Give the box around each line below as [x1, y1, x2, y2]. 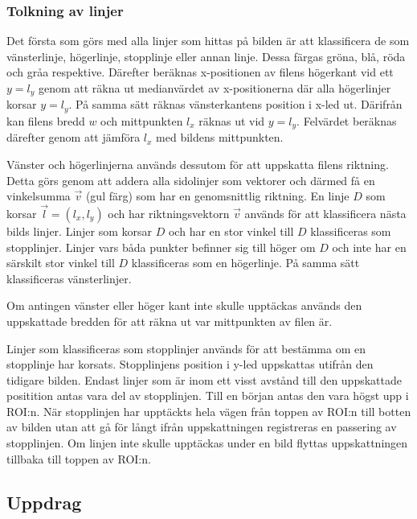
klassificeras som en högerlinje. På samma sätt [131, 254, 360, 271]
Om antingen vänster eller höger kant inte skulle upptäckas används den [6, 297, 362, 314]
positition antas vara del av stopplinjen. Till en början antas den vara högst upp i [6, 387, 409, 404]
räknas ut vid [198, 112, 265, 129]
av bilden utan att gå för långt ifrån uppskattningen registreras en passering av [6, 418, 397, 435]
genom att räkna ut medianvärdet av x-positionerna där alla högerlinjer [38, 80, 391, 96]
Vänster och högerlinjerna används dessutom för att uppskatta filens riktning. [6, 155, 389, 172]
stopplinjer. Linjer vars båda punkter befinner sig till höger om [6, 238, 316, 255]
